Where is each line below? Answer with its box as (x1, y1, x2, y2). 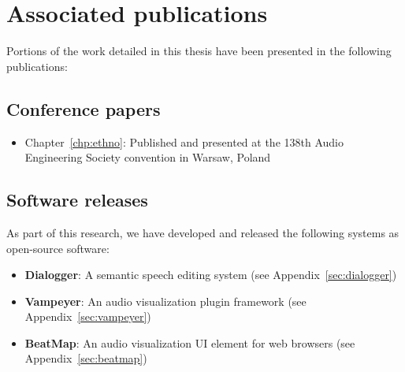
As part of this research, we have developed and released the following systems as (6, 224, 399, 240)
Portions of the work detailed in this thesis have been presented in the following (6, 43, 392, 59)
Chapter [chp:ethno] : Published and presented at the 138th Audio (24, 133, 344, 150)
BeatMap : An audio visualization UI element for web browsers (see (24, 334, 355, 351)
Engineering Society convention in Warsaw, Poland (24, 149, 271, 166)
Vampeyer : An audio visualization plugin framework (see (24, 292, 307, 309)
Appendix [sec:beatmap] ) (24, 350, 147, 366)
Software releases (6, 188, 148, 212)
